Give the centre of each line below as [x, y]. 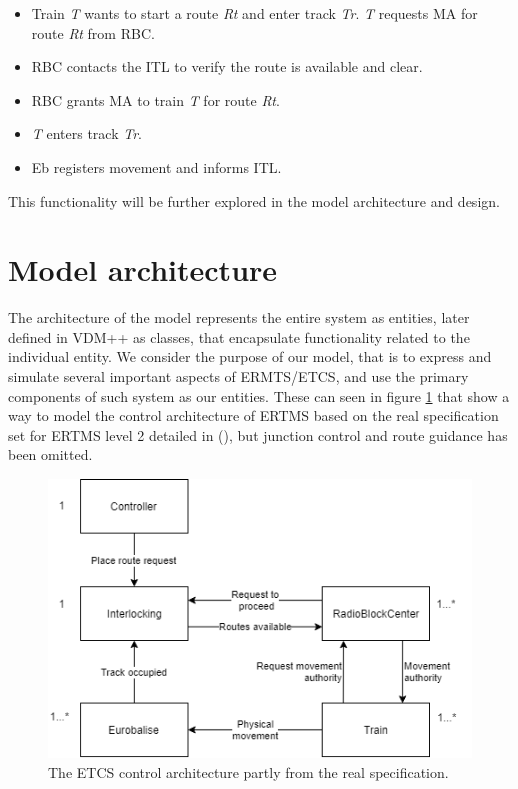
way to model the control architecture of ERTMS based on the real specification [253, 415]
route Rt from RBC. [93, 32]
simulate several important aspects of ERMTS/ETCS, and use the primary [238, 376]
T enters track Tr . [87, 133]
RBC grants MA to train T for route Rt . [155, 99]
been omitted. [50, 454]
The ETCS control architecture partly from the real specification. [248, 771]
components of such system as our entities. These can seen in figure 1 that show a [259, 395]
